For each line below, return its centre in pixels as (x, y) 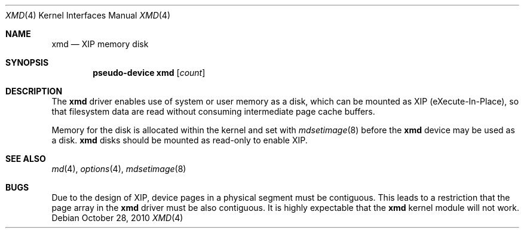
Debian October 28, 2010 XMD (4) (117, 218)
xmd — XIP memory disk (100, 44)
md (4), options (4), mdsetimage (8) (119, 169)
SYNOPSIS (27, 62)
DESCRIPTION (34, 91)
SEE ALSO (26, 159)
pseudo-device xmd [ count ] (149, 73)
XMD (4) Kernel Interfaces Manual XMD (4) (88, 15)
